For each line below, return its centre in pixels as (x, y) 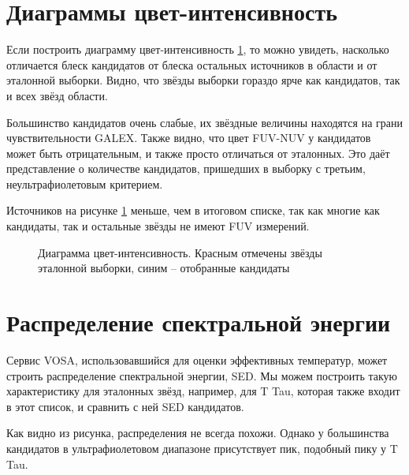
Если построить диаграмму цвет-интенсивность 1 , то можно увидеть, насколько (198, 49)
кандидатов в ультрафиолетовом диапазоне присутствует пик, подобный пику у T (202, 448)
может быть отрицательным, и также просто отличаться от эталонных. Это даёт (198, 153)
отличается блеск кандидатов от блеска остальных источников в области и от (192, 64)
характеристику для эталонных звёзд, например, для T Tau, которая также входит (203, 391)
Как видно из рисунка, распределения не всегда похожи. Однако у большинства (198, 433)
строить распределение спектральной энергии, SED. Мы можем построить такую (202, 375)
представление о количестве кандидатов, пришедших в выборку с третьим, (186, 168)
